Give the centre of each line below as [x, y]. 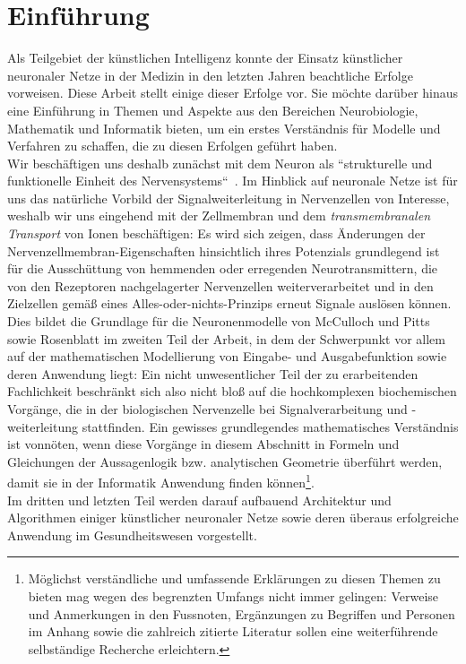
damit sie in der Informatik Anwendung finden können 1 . [161, 481]
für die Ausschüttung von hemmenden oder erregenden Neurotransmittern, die [223, 268]
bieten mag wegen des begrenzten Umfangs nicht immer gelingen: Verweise [233, 596]
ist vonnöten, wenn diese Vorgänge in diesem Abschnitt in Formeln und [203, 444]
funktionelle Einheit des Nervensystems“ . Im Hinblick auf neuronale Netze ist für [233, 181]
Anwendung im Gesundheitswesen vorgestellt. [132, 535]
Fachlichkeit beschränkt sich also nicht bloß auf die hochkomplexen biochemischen [232, 391]
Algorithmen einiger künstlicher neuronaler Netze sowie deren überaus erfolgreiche [233, 517]
